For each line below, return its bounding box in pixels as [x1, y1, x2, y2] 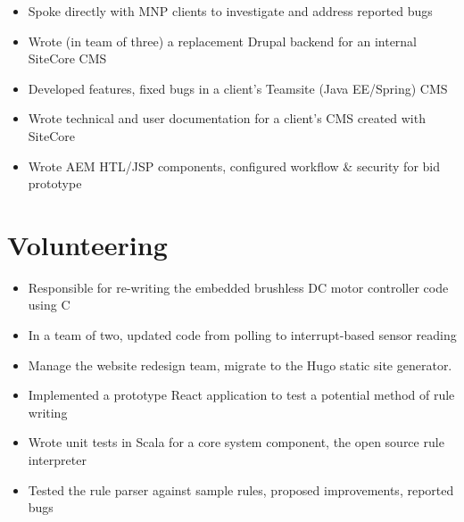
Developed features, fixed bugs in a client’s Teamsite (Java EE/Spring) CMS [28, 79, 448, 97]
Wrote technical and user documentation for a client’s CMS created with [28, 109, 426, 128]
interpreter [28, 451, 87, 469]
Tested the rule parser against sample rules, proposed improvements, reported [28, 480, 454, 499]
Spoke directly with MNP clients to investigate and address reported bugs [28, 2, 433, 20]
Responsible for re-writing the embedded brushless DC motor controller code [28, 278, 449, 296]
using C [28, 295, 70, 314]
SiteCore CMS [28, 49, 107, 68]
